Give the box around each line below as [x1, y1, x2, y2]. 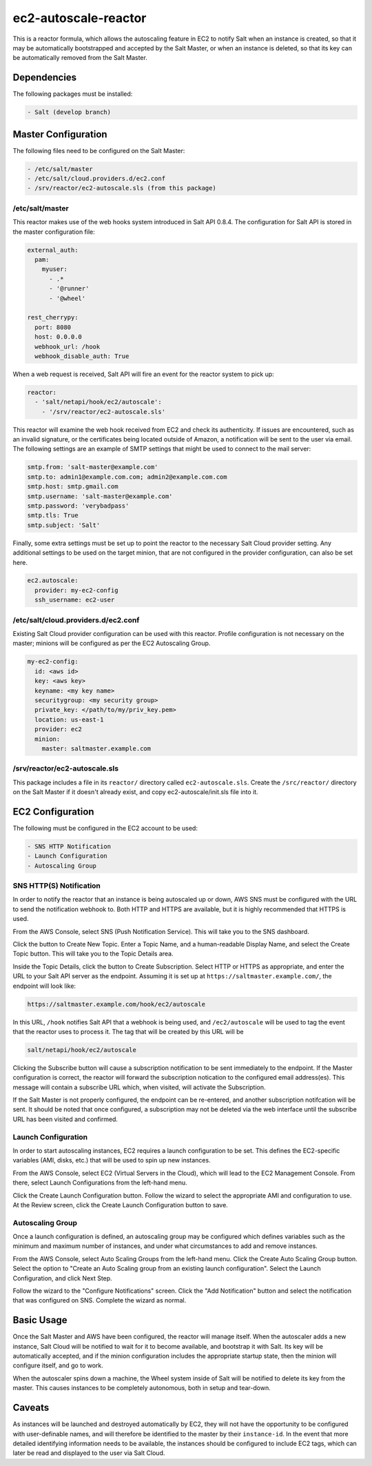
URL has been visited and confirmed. [12, 1115, 118, 1123]
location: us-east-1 [34, 715, 104, 724]
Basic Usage [12, 1314, 68, 1326]
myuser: [41, 266, 68, 273]
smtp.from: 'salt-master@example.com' [27, 463, 158, 471]
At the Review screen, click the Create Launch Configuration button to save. [12, 1200, 229, 1209]
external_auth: [27, 246, 79, 254]
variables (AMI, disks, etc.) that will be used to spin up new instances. [12, 1156, 211, 1165]
